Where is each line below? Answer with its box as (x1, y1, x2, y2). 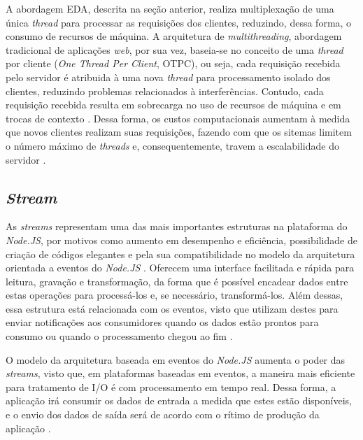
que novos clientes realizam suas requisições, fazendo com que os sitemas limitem (6, 125, 352, 139)
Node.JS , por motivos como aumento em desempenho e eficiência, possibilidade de (6, 232, 357, 247)
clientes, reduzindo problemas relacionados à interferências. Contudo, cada (6, 83, 324, 98)
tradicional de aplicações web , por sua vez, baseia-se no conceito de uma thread (6, 42, 343, 57)
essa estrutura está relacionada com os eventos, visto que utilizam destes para (6, 301, 339, 315)
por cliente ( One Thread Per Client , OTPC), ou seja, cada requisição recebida (6, 56, 341, 71)
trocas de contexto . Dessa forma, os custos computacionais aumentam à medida (6, 111, 350, 125)
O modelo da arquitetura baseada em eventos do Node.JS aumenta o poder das (6, 352, 346, 367)
